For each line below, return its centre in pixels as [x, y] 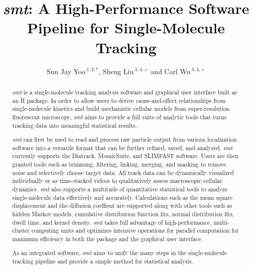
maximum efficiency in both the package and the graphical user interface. [107, 238]
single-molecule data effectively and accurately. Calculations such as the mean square [123, 197]
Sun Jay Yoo [66, 71]
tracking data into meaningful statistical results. [74, 125]
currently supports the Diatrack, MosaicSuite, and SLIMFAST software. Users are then [125, 156]
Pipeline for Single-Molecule [126, 28]
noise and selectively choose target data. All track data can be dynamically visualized [123, 172]
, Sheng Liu [116, 71]
